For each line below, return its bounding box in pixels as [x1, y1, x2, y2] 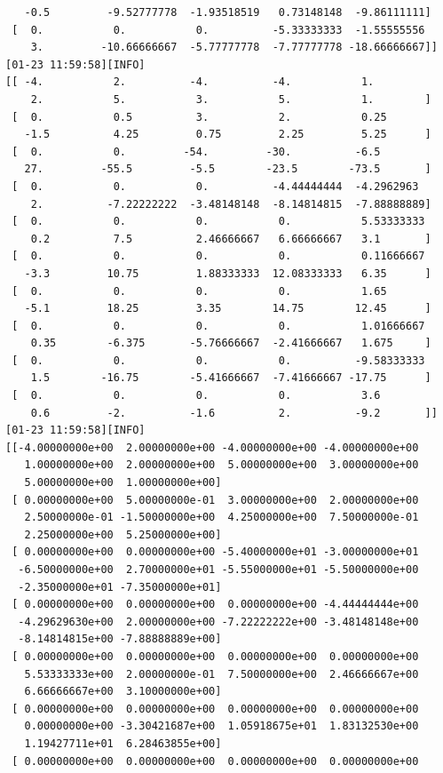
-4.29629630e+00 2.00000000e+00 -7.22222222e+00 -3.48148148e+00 [18, 615, 419, 628]
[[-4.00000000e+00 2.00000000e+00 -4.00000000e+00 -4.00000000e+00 [5, 441, 419, 454]
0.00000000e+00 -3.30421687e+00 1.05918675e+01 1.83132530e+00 [24, 720, 419, 733]
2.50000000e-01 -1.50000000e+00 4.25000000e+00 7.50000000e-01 [24, 511, 419, 524]
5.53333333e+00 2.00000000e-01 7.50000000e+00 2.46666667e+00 [24, 667, 419, 681]
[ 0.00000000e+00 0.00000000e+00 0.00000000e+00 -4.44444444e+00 [12, 598, 419, 611]
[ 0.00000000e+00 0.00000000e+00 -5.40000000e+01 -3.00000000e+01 [12, 546, 419, 559]
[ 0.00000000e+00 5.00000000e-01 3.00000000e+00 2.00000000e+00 [12, 493, 419, 506]
